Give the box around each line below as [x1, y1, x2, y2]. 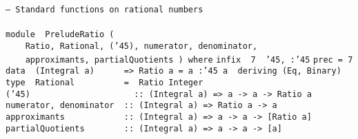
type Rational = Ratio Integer [6, 77, 203, 87]
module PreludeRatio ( [6, 30, 115, 40]
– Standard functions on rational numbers [6, 5, 203, 14]
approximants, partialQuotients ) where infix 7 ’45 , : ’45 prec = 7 [25, 54, 353, 65]
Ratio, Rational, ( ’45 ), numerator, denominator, [25, 41, 258, 51]
